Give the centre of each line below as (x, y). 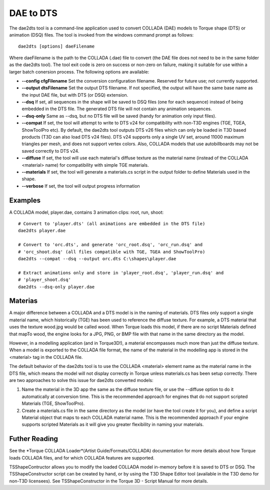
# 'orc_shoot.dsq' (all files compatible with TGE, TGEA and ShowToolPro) (112, 252)
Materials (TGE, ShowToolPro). (53, 403)
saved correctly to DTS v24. (50, 151)
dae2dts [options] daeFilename (56, 47)
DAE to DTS (33, 13)
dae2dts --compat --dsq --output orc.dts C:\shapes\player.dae (97, 259)
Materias (23, 301)
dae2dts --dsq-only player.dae (56, 287)
